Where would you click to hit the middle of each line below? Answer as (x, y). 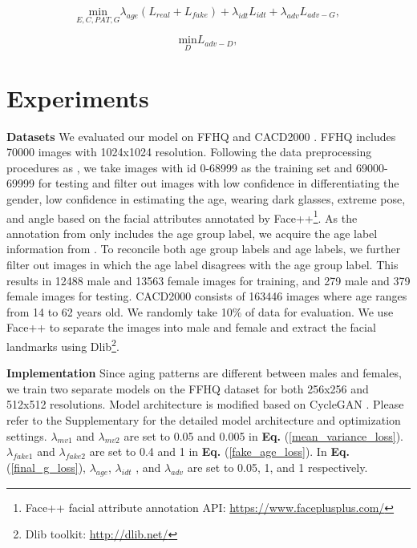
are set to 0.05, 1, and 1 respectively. (277, 467)
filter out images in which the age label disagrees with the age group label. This (202, 264)
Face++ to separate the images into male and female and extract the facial (191, 327)
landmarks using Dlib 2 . (63, 345)
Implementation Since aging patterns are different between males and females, (204, 373)
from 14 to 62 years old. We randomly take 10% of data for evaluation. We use (200, 311)
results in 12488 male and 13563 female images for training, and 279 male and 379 (208, 280)
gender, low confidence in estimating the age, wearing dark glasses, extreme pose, (206, 198)
